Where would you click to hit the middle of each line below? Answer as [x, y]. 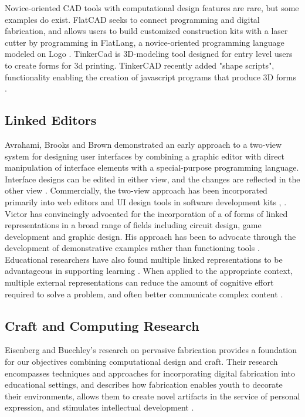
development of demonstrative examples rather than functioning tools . [132, 248]
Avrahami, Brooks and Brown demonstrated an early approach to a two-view [143, 144]
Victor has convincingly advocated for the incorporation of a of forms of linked [146, 213]
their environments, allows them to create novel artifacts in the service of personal [152, 396]
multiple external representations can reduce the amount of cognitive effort [139, 282]
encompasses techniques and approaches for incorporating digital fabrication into [150, 373]
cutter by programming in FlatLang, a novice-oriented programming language [145, 42]
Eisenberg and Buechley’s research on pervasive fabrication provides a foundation [151, 350]
